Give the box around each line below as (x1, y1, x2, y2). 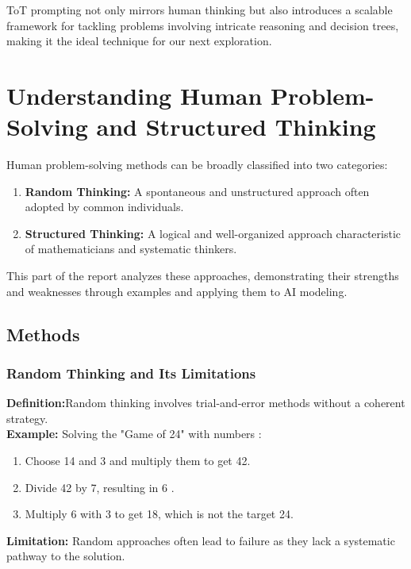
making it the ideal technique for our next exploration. (6, 33, 272, 49)
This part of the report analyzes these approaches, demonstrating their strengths (6, 267, 399, 284)
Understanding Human (6, 79, 263, 111)
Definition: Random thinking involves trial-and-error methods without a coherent (6, 394, 405, 411)
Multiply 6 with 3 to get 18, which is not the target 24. (25, 506, 294, 522)
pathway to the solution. (6, 548, 125, 564)
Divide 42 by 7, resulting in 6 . (25, 479, 175, 495)
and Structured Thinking (96, 110, 376, 143)
